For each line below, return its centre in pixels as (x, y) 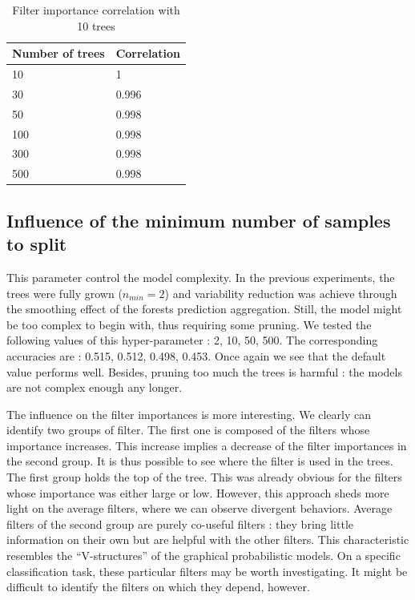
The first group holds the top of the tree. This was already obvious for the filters (204, 477)
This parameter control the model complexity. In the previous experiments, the (201, 277)
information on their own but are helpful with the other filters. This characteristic (208, 540)
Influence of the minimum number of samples (199, 220)
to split (37, 244)
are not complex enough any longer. (95, 387)
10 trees (96, 25)
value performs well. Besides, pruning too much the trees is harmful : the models (204, 371)
